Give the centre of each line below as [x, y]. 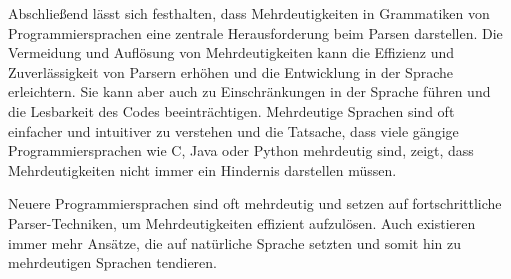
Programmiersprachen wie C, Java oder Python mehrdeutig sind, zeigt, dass [241, 150]
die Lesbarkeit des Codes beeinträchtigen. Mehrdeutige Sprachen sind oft [231, 110]
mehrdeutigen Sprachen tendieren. [112, 262]
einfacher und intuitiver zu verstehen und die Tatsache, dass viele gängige [233, 130]
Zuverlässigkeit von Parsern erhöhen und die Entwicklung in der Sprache [231, 71]
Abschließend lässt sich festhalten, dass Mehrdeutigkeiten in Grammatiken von [249, 13]
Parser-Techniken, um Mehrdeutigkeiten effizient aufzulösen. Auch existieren [242, 222]
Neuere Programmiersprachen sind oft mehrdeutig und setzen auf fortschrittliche [255, 203]
